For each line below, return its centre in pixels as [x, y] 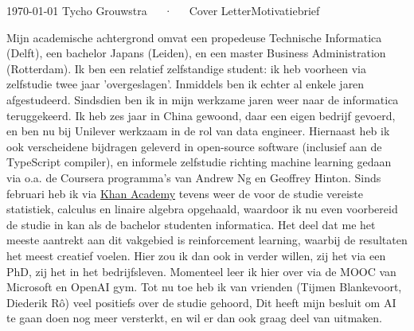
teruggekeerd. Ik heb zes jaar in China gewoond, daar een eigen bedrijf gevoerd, [201, 115]
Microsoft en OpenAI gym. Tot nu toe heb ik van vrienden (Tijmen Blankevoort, [204, 287]
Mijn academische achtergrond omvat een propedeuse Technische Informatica [194, 37]
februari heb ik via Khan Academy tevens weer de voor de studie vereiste [185, 193]
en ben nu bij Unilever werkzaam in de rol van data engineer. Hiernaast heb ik [198, 131]
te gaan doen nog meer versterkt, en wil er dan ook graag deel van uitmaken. [194, 318]
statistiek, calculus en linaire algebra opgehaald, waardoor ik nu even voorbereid [202, 209]
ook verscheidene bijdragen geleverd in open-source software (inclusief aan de [194, 146]
